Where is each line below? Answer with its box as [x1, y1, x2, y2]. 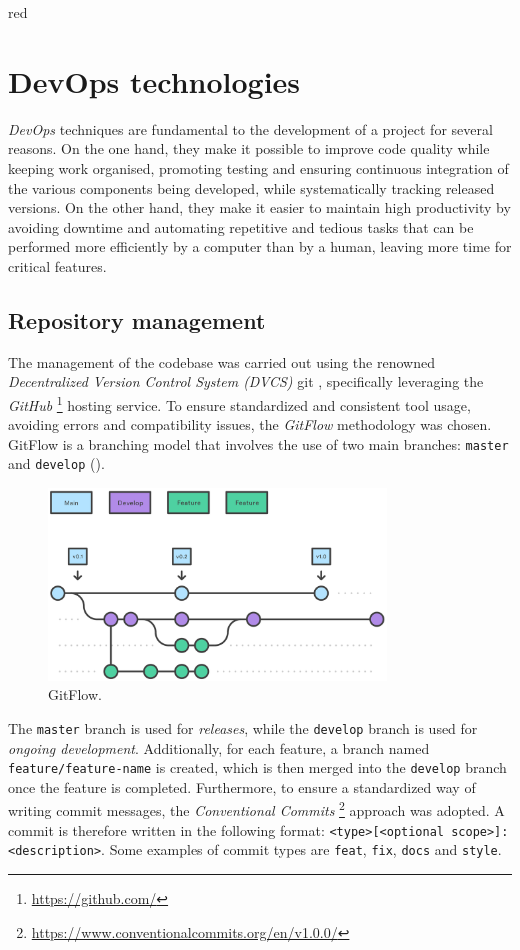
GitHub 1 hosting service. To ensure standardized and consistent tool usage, [8, 391, 471, 415]
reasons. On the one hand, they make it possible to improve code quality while [8, 138, 490, 159]
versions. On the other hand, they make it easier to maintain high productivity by [8, 197, 511, 218]
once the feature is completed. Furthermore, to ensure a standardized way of [8, 776, 476, 797]
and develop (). [8, 453, 105, 474]
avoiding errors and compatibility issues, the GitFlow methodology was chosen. [8, 414, 492, 435]
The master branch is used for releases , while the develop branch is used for [8, 717, 478, 738]
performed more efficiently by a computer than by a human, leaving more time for [8, 236, 512, 257]
